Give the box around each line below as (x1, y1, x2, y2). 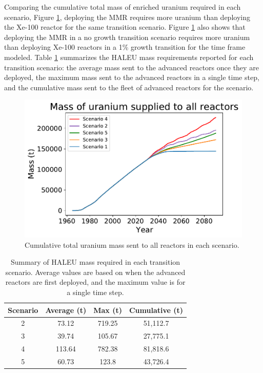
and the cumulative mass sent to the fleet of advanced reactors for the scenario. (4, 82, 254, 92)
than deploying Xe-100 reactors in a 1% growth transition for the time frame (4, 42, 246, 52)
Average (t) (45, 304, 87, 315)
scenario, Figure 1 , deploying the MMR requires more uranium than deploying (4, 11, 250, 22)
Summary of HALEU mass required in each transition (10, 257, 180, 267)
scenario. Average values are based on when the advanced (5, 266, 186, 277)
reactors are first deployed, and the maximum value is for (5, 277, 186, 287)
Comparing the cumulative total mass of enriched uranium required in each (4, 2, 241, 12)
